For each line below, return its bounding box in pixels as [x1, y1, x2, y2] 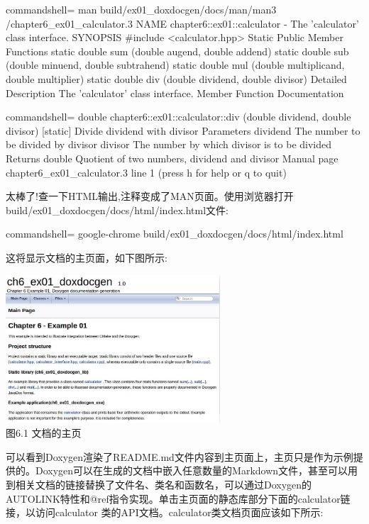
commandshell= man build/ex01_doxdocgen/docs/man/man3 [6, 2, 277, 16]
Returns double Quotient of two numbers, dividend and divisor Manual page [6, 150, 338, 165]
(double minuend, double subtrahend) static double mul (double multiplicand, [6, 57, 345, 72]
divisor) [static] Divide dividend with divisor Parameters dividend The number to [6, 123, 360, 138]
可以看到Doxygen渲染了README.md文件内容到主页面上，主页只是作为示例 [6, 449, 353, 464]
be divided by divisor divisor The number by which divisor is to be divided [6, 137, 332, 152]
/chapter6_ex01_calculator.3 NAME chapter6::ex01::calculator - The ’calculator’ [6, 16, 359, 30]
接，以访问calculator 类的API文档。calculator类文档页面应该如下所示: [6, 505, 324, 520]
